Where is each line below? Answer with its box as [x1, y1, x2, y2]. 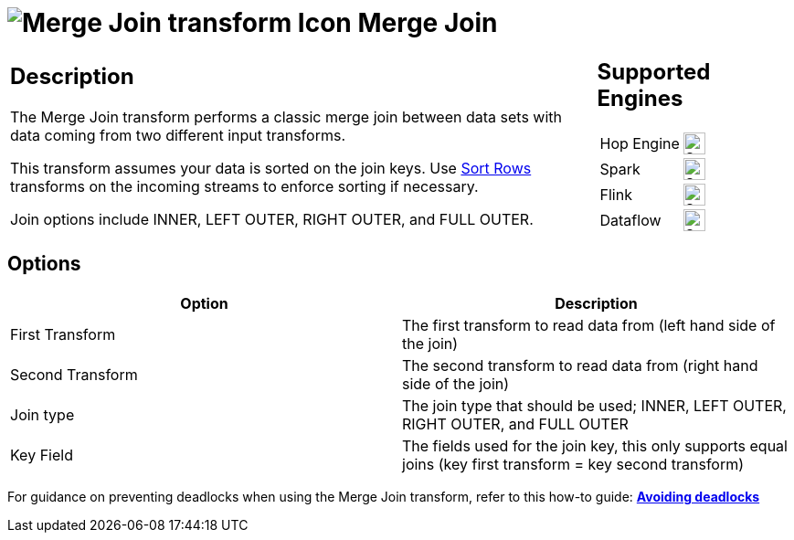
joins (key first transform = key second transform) [402, 454, 745, 473]
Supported [597, 58, 711, 85]
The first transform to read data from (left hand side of [402, 315, 776, 334]
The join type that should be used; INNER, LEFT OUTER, [402, 396, 787, 415]
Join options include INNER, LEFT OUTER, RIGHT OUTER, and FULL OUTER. [10, 210, 534, 229]
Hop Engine [599, 133, 680, 153]
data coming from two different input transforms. [10, 126, 345, 145]
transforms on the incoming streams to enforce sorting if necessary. [10, 177, 479, 196]
